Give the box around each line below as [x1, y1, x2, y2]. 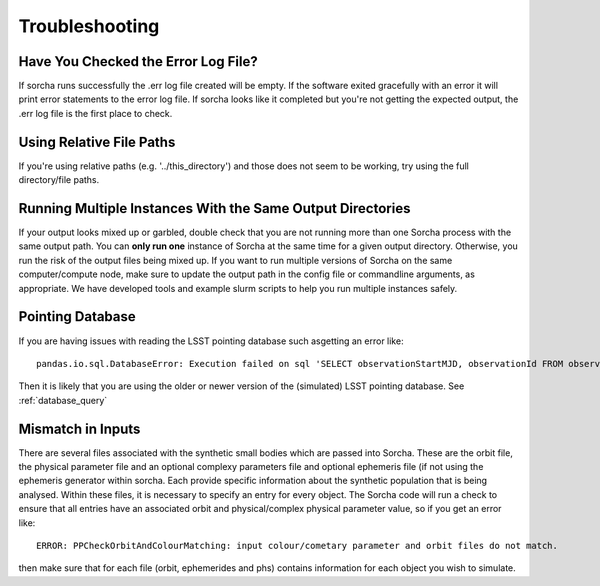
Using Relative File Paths [18, 133, 176, 150]
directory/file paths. [18, 174, 100, 186]
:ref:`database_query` [18, 394, 108, 406]
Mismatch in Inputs [18, 420, 141, 437]
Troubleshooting [18, 15, 160, 37]
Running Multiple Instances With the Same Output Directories [18, 200, 411, 217]
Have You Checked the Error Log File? [18, 53, 259, 70]
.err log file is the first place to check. [18, 107, 173, 119]
